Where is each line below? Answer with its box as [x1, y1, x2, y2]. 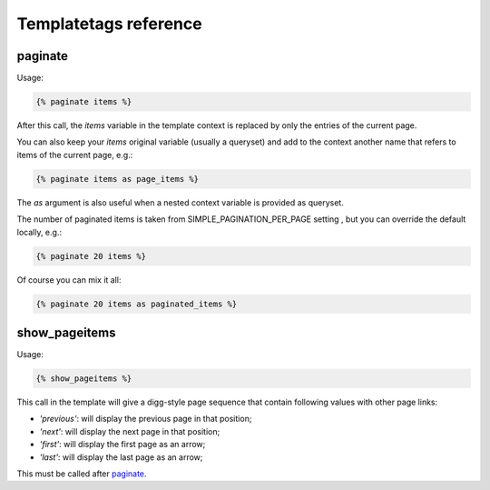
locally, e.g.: [16, 226, 63, 237]
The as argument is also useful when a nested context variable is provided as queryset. [16, 196, 344, 208]
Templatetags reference [16, 14, 203, 34]
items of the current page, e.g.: [16, 149, 133, 160]
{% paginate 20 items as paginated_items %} [35, 298, 238, 309]
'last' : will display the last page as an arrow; [39, 451, 203, 463]
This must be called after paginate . [16, 468, 147, 479]
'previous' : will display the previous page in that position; [39, 414, 252, 425]
